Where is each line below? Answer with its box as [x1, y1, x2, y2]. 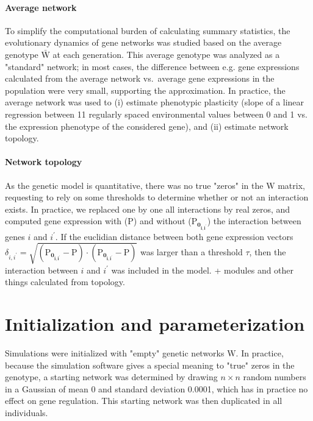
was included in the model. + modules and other [111, 263, 294, 276]
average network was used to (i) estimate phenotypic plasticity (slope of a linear [5, 96, 304, 108]
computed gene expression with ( [5, 214, 128, 227]
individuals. [5, 406, 48, 419]
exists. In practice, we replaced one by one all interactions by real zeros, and [5, 202, 290, 215]
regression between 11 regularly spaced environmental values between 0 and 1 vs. [5, 107, 308, 120]
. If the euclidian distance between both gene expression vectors [55, 230, 293, 242]
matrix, [278, 179, 305, 191]
